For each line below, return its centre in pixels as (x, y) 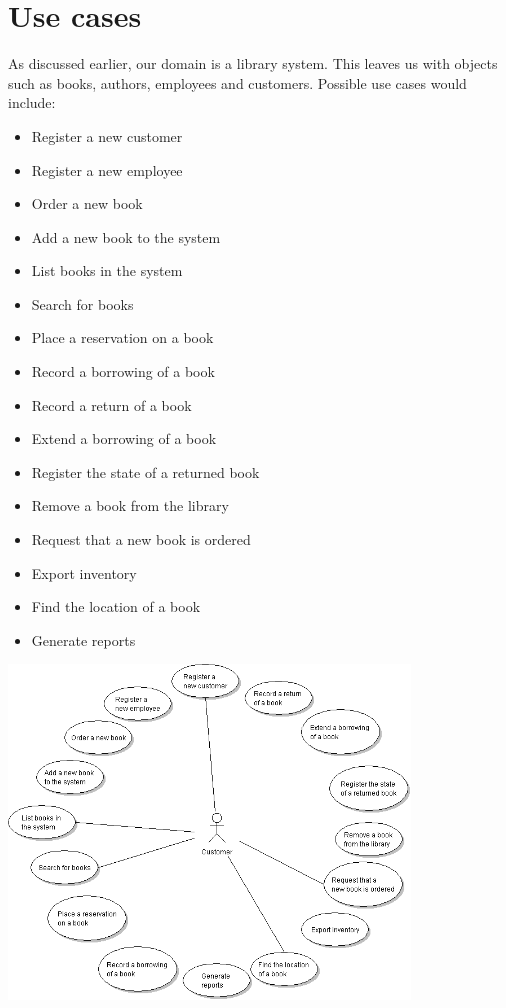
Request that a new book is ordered (141, 539)
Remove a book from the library (130, 505)
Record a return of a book (111, 404)
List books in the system (107, 270)
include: (32, 102)
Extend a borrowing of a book (124, 438)
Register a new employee (107, 169)
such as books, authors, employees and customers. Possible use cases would (237, 82)
